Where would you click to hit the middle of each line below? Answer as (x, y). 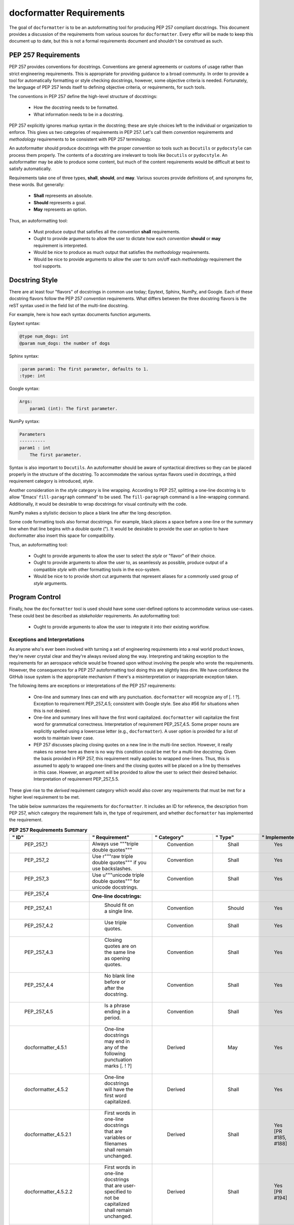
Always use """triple (115, 844)
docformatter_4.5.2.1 (48, 1134)
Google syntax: (24, 389)
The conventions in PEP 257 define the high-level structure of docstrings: (83, 96)
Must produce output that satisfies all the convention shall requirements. (107, 232)
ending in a (117, 1012)
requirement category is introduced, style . (51, 481)
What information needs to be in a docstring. (79, 114)
